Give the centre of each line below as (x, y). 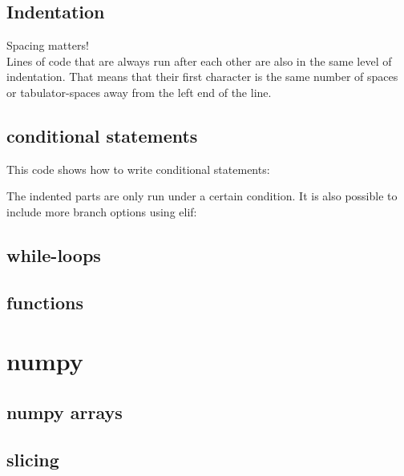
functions (45, 302)
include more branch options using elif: (102, 211)
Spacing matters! (48, 45)
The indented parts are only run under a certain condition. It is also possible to (202, 196)
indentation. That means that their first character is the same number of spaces (202, 77)
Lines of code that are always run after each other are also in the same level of (199, 61)
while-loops (54, 254)
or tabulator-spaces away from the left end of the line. (139, 92)
